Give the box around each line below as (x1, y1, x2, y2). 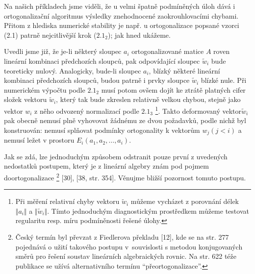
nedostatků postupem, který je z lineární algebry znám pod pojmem (4, 161, 209, 171)
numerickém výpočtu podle (4, 84, 85, 95)
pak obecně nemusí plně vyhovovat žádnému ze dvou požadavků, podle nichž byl (4, 115, 246, 125)
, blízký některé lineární (149, 65, 220, 75)
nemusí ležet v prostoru (4, 135, 75, 145)
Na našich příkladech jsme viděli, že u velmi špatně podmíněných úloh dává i (4, 1, 235, 11)
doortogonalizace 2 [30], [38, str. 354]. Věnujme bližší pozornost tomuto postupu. (4, 171, 246, 182)
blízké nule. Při (201, 75, 247, 85)
